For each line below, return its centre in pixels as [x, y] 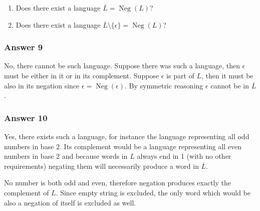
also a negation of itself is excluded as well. [70, 202]
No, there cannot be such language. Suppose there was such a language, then [122, 66]
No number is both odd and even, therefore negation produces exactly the [117, 183]
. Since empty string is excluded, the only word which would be [153, 192]
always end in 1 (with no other [184, 156]
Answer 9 [24, 47]
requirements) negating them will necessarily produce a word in [101, 166]
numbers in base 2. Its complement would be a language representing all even [123, 146]
